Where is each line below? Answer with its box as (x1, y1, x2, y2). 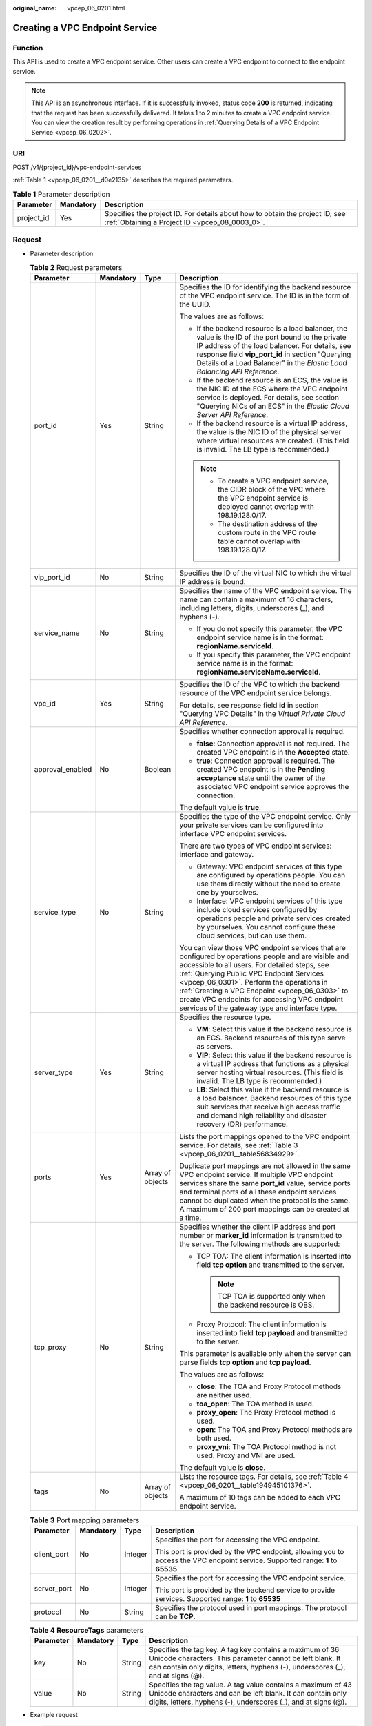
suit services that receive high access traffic (196, 1102, 340, 1112)
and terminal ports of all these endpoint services (179, 1187, 337, 1197)
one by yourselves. (196, 888, 258, 898)
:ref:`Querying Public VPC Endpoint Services (179, 969, 324, 978)
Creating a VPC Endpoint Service (12, 21, 158, 34)
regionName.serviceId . (196, 641, 274, 651)
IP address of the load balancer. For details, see (196, 341, 351, 351)
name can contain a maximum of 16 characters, (179, 594, 333, 604)
